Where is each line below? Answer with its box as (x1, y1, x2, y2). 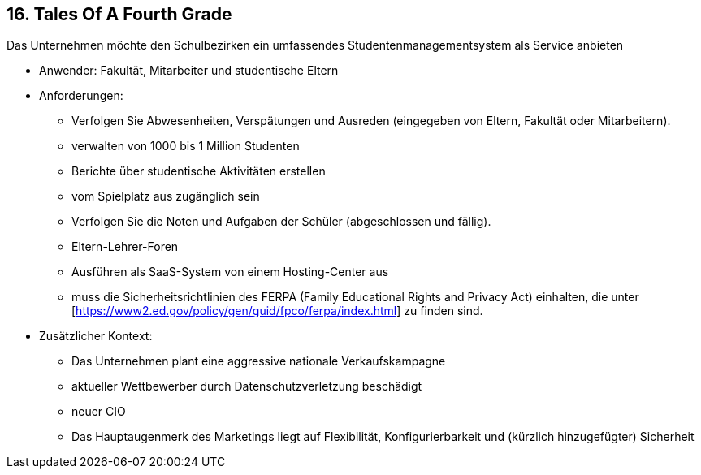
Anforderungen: (39, 89, 123, 103)
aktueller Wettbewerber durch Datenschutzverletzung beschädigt (71, 379, 422, 394)
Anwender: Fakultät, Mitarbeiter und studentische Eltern (39, 63, 339, 78)
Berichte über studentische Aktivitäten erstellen (71, 164, 326, 179)
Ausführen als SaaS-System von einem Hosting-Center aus (71, 265, 389, 279)
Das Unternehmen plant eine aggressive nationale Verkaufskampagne (71, 354, 446, 369)
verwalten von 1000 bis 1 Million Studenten (71, 139, 300, 153)
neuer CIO (71, 404, 126, 419)
